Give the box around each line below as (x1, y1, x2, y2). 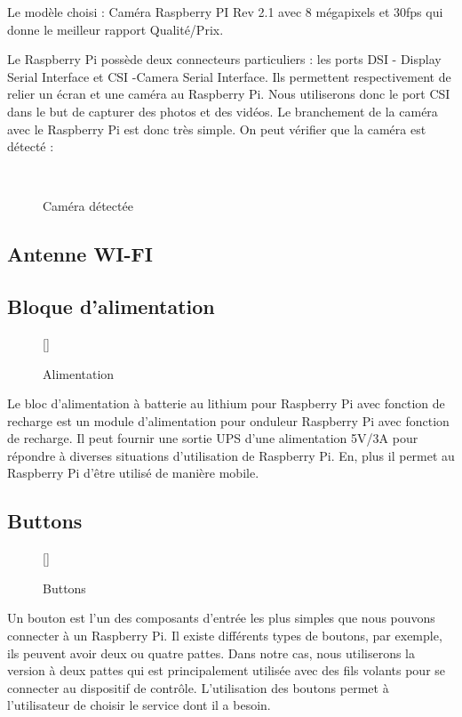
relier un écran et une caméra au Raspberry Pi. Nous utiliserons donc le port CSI (7, 85, 450, 103)
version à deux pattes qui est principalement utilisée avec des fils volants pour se (7, 661, 446, 680)
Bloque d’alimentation (7, 293, 215, 320)
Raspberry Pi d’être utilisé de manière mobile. (7, 463, 259, 482)
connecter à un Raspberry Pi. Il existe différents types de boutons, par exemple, (7, 626, 442, 645)
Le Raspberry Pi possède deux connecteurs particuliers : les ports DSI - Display (7, 50, 442, 68)
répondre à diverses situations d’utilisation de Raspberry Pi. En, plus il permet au (7, 446, 455, 464)
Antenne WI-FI (7, 240, 153, 268)
